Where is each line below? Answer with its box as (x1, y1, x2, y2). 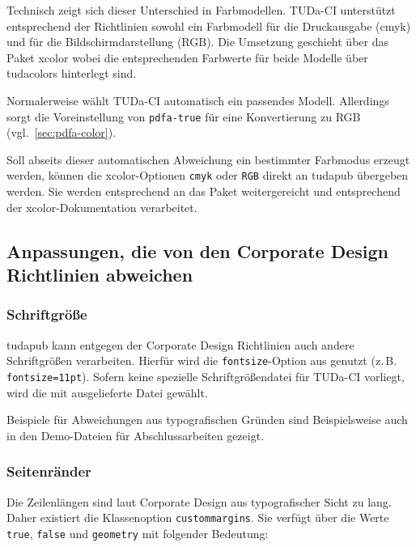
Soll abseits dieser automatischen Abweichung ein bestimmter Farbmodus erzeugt (6, 151, 410, 167)
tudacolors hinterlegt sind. (6, 65, 137, 82)
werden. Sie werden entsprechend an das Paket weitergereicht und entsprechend (6, 183, 401, 200)
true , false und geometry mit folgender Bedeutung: (6, 524, 269, 541)
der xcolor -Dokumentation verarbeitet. (6, 198, 197, 215)
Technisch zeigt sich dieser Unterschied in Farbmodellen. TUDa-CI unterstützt (6, 2, 396, 18)
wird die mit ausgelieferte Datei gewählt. (6, 384, 208, 401)
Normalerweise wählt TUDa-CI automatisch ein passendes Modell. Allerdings (6, 91, 389, 108)
